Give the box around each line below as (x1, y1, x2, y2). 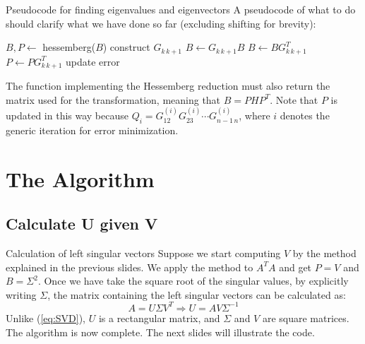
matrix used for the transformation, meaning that (6, 92, 221, 107)
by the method (292, 246, 357, 261)
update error (66, 54, 120, 69)
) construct (102, 40, 150, 54)
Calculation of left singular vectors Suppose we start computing (6, 246, 281, 261)
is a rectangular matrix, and (98, 310, 220, 325)
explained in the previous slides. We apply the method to (6, 259, 253, 274)
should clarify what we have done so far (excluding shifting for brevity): (6, 16, 316, 30)
